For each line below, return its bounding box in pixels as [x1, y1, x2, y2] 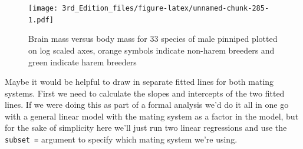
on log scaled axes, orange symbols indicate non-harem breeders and [28, 44, 275, 56]
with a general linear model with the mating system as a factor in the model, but [5, 110, 299, 122]
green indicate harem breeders [28, 55, 137, 68]
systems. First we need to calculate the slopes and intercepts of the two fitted [5, 87, 285, 99]
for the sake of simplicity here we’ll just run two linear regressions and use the [5, 121, 287, 134]
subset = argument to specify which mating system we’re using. [5, 133, 238, 145]
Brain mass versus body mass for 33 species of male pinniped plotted [28, 32, 278, 45]
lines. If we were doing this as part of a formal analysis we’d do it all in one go [5, 98, 289, 111]
